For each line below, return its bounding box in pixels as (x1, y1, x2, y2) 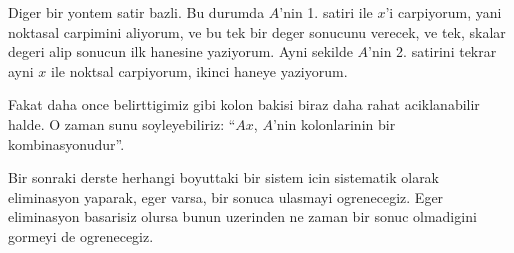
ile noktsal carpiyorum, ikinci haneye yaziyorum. (51, 60, 348, 81)
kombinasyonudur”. (8, 133, 125, 154)
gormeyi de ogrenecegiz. (8, 225, 154, 246)
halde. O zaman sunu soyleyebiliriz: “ (8, 113, 236, 134)
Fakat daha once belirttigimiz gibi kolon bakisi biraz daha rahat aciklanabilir (8, 94, 480, 115)
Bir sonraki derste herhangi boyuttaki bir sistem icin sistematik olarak (8, 167, 440, 188)
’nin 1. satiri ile (279, 2, 373, 22)
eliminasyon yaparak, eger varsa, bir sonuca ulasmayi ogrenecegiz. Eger (8, 186, 444, 207)
